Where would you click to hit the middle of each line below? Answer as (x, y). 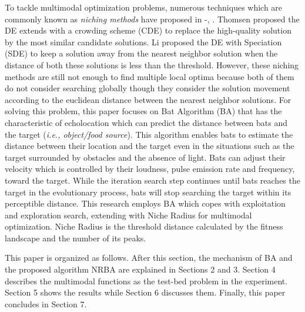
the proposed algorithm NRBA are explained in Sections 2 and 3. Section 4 (140, 269)
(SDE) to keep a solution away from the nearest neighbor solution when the (141, 53)
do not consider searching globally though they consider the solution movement (148, 88)
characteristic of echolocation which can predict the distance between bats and (146, 122)
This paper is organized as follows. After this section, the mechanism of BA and (149, 258)
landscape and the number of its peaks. (76, 238)
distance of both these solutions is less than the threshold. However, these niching (152, 64)
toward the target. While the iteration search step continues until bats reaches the (152, 180)
